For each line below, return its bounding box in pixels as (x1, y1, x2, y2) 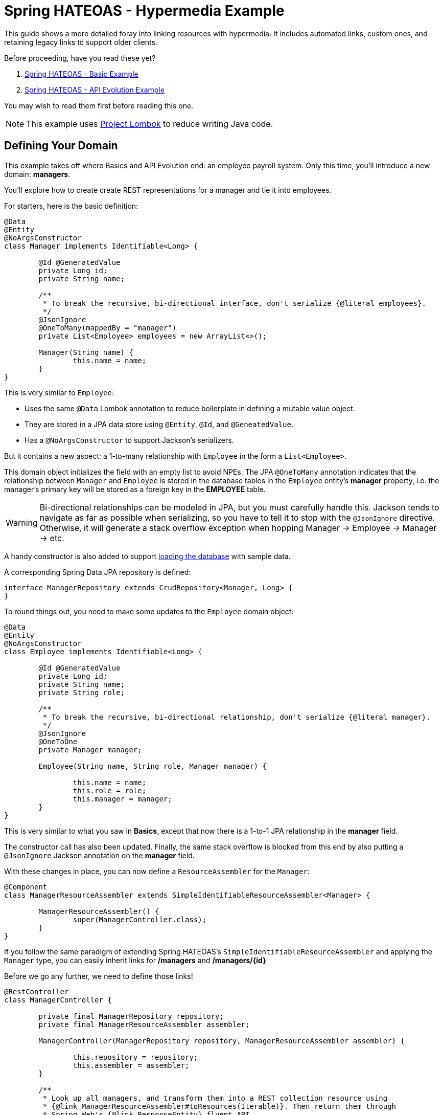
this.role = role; (73, 786, 147, 795)
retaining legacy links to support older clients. (4, 37, 157, 47)
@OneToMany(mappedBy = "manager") (38, 323, 177, 332)
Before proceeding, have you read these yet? (4, 53, 156, 62)
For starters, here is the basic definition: (4, 201, 138, 210)
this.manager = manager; (73, 794, 172, 803)
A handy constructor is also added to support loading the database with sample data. (4, 551, 291, 561)
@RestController (4, 987, 69, 996)
